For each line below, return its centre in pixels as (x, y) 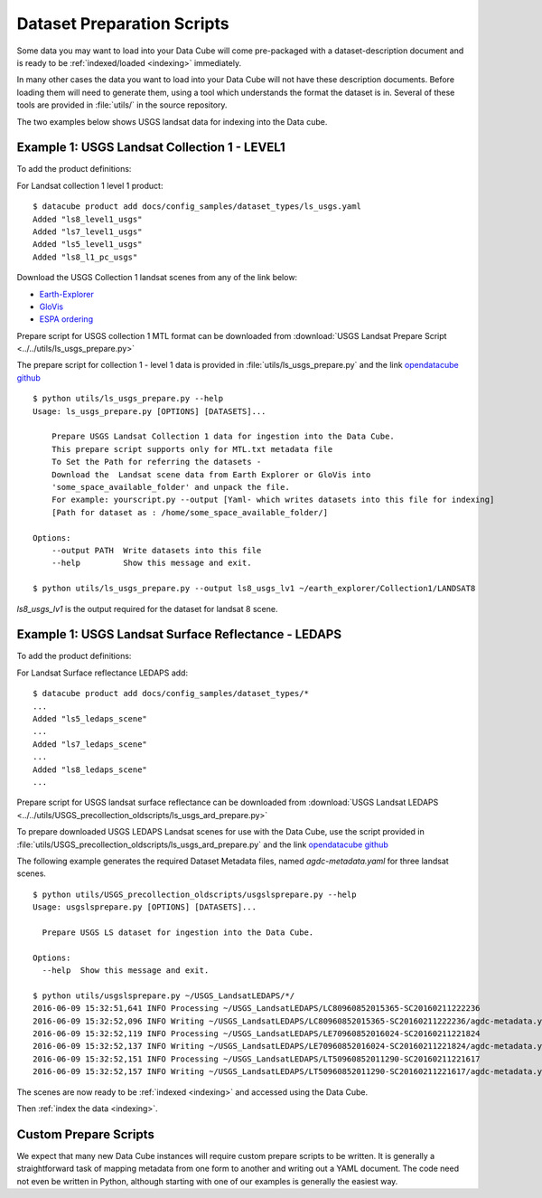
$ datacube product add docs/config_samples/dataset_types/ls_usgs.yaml (197, 207)
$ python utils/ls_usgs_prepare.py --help (128, 399)
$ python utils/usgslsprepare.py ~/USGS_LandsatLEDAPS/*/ (164, 995)
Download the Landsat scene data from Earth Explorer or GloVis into (211, 474)
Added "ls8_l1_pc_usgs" (85, 257)
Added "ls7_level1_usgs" (88, 231)
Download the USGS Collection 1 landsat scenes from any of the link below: (157, 278)
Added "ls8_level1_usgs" (88, 219)
